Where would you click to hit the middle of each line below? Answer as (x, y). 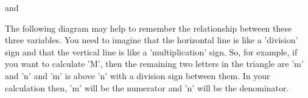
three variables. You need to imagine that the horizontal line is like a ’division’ (152, 40)
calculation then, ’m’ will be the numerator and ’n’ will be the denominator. (147, 87)
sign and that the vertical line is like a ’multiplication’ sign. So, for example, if (151, 51)
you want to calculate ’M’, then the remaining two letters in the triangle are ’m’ (154, 64)
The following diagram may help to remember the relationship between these (149, 28)
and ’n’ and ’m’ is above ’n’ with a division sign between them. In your (138, 75)
